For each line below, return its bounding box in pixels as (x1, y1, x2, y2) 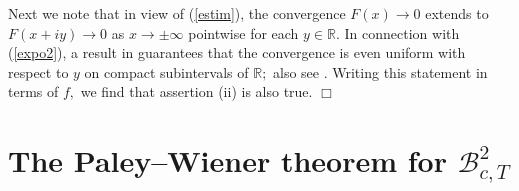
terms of (8, 81, 59, 102)
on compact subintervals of (84, 61, 249, 82)
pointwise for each (188, 22, 299, 43)
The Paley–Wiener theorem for (8, 140, 447, 181)
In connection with (344, 22, 460, 43)
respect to (8, 61, 69, 82)
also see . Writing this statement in (273, 61, 488, 82)
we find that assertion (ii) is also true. (80, 81, 313, 102)
